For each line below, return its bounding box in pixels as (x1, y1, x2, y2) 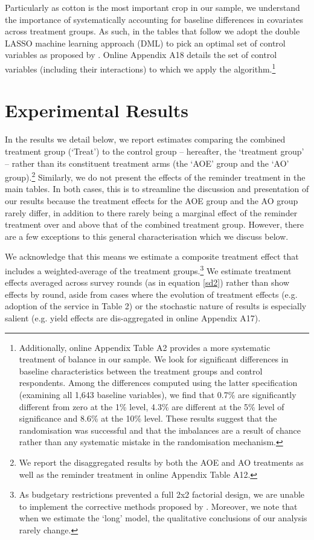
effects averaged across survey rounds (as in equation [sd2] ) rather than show (5, 276, 290, 289)
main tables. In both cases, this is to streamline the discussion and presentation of (5, 182, 309, 195)
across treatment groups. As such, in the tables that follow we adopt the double (5, 25, 300, 37)
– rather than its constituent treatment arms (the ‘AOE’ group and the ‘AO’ (5, 156, 289, 169)
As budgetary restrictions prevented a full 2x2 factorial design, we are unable (19, 488, 305, 501)
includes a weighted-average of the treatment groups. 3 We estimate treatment (5, 262, 292, 277)
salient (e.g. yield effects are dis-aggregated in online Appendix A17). (5, 311, 261, 324)
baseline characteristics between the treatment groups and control (19, 364, 263, 377)
